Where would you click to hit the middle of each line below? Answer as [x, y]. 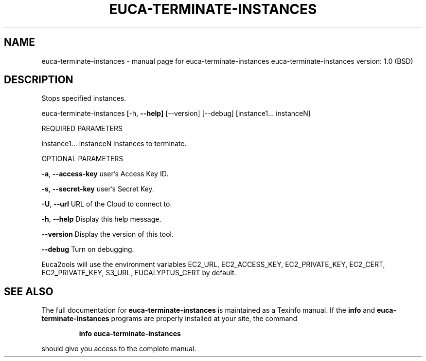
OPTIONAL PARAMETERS [82, 159]
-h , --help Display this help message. [101, 219]
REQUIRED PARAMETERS [82, 129]
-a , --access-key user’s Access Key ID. [105, 174]
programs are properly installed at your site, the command [204, 319]
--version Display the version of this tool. [107, 234]
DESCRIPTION [39, 80]
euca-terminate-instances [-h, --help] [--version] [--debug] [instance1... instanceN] [176, 114]
